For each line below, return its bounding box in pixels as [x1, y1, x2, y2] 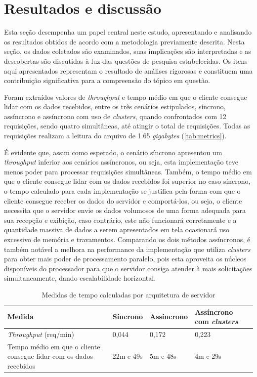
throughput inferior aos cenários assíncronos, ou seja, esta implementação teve [4, 157, 238, 167]
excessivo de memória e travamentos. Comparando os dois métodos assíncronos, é [4, 234, 251, 244]
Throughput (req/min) [7, 329, 74, 339]
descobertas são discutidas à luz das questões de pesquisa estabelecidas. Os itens [4, 55, 248, 66]
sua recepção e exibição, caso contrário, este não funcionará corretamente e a [4, 214, 237, 225]
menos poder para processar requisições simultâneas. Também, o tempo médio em [4, 166, 252, 176]
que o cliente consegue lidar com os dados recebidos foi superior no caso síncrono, [4, 176, 251, 186]
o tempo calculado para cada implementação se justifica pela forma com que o [4, 186, 241, 196]
